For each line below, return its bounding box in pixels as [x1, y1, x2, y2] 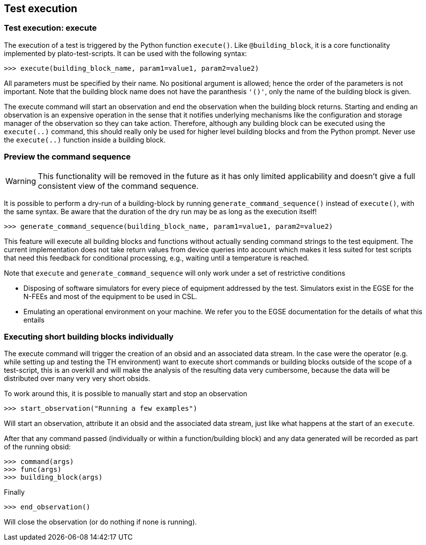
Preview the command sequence [4, 152, 131, 162]
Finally [4, 488, 25, 497]
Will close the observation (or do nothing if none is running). [4, 518, 197, 526]
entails [23, 315, 45, 324]
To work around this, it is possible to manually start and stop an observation [4, 389, 247, 398]
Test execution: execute [4, 23, 97, 33]
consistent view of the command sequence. [38, 181, 199, 191]
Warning [5, 176, 36, 186]
